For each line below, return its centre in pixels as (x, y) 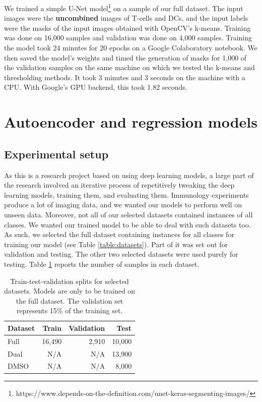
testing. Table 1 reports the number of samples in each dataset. (102, 264)
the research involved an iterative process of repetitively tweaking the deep (119, 185)
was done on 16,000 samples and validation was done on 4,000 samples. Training (128, 38)
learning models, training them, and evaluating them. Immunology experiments (126, 194)
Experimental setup (56, 154)
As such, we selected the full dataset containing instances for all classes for (119, 234)
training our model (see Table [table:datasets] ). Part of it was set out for (116, 244)
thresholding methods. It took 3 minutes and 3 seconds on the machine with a (125, 77)
